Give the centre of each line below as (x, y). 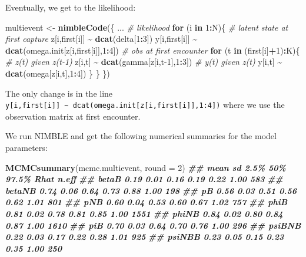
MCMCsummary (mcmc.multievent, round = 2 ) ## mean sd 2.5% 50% (146, 167)
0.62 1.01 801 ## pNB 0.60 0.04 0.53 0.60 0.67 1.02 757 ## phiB (147, 202)
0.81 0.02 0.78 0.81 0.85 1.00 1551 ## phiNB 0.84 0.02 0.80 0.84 (144, 213)
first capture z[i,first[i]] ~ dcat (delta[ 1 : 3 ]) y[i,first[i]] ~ (102, 39)
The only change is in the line (59, 93)
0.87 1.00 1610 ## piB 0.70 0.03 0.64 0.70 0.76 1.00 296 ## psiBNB (153, 225)
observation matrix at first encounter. (73, 116)
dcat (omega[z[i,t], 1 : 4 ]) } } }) (58, 73)
